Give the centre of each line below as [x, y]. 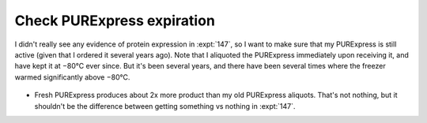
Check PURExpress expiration [115, 20]
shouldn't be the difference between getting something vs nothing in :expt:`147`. [165, 106]
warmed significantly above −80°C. [72, 77]
